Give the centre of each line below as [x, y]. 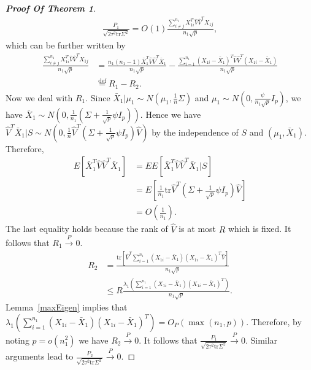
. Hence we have [171, 114]
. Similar [261, 340]
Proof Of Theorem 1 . [51, 8]
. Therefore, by [274, 321]
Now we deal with [39, 97]
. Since [98, 97]
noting [17, 340]
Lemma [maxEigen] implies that [67, 307]
